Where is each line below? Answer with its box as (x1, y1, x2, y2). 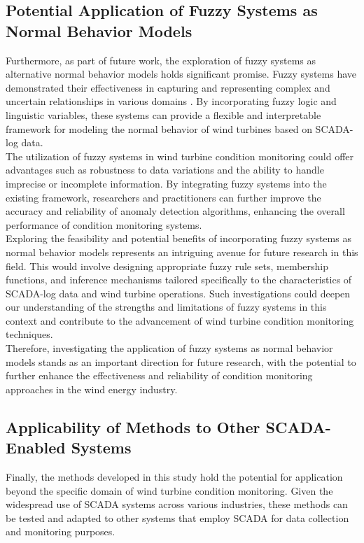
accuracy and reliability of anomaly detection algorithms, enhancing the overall (6, 204, 345, 218)
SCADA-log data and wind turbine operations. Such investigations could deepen (6, 285, 351, 300)
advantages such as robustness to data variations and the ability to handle (6, 162, 324, 177)
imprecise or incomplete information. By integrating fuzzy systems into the (6, 176, 327, 190)
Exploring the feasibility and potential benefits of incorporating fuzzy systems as (6, 231, 351, 246)
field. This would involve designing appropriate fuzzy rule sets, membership (6, 258, 329, 273)
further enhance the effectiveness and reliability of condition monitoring (6, 368, 313, 383)
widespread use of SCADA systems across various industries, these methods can (6, 497, 348, 512)
